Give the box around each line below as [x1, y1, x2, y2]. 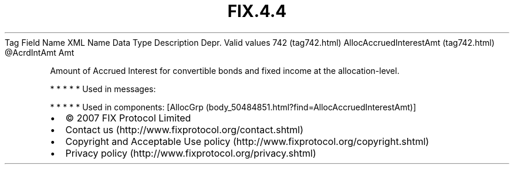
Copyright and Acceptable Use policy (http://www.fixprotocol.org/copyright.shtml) [65, 135, 430, 147]
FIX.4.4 [227, 1, 287, 21]
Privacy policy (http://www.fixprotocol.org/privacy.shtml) [65, 147, 316, 159]
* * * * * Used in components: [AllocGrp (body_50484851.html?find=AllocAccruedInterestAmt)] [50, 102, 417, 112]
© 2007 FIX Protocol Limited [65, 111, 191, 124]
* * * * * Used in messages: [50, 83, 156, 94]
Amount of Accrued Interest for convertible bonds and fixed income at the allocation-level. [50, 65, 400, 76]
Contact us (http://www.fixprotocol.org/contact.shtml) [65, 123, 304, 136]
